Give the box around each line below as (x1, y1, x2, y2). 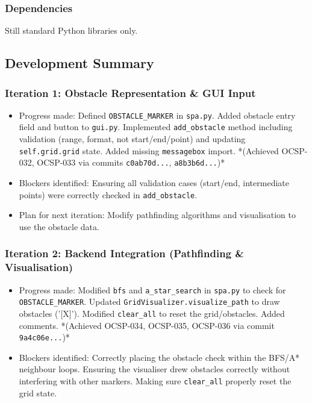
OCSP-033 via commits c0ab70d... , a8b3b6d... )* (37, 156, 225, 169)
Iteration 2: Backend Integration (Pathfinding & (5, 246, 244, 261)
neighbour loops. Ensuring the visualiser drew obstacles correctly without (19, 363, 290, 375)
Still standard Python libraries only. (5, 24, 138, 37)
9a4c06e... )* (19, 331, 70, 343)
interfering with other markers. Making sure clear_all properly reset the (19, 375, 292, 387)
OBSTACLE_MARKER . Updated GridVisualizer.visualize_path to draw (19, 295, 280, 308)
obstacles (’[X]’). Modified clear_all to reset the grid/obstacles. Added (19, 307, 285, 319)
